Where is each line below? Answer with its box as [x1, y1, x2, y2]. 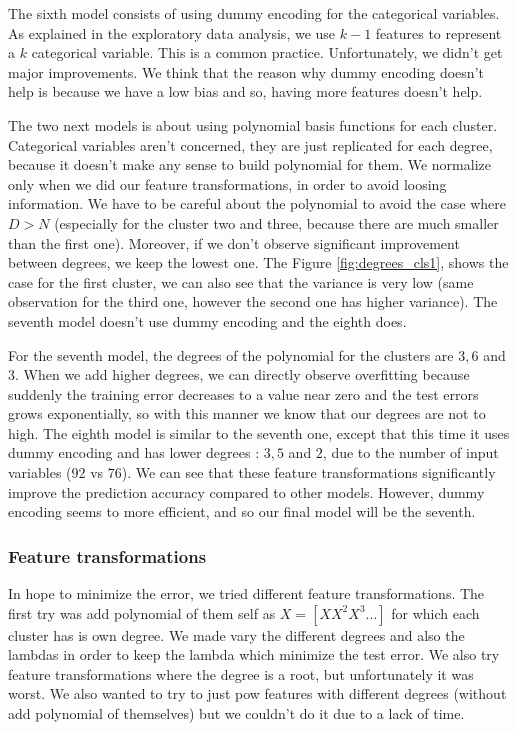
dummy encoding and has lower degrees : [8, 442, 260, 463]
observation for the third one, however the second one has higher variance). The [8, 291, 498, 312]
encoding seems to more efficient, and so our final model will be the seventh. [8, 501, 476, 522]
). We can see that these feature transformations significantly [121, 462, 496, 483]
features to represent [375, 22, 502, 43]
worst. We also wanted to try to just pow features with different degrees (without [8, 683, 507, 704]
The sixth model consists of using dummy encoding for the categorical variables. [8, 3, 500, 23]
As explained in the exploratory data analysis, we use [8, 22, 336, 43]
